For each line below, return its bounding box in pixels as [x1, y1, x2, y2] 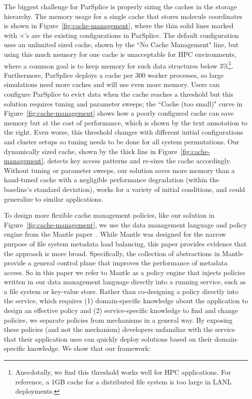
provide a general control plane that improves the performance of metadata [4, 258, 228, 268]
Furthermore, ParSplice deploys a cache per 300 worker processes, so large [4, 69, 224, 80]
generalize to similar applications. [4, 193, 103, 204]
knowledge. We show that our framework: [27, 343, 151, 353]
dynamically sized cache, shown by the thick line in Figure [4, 146, 177, 156]
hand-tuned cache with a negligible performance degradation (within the [4, 174, 219, 185]
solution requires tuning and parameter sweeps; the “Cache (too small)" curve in [4, 98, 243, 108]
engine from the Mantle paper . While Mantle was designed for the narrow [4, 229, 226, 239]
